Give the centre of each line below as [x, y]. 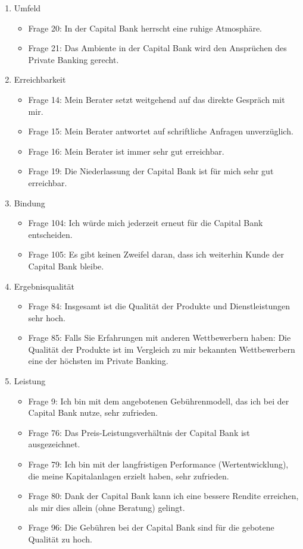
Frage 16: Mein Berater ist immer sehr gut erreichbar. [126, 151]
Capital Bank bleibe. [66, 266]
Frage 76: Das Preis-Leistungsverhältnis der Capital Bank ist [139, 432]
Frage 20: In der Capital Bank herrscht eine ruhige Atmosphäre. [145, 28]
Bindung [29, 203]
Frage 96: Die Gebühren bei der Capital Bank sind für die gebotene [151, 527]
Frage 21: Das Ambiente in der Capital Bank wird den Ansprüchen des [157, 48]
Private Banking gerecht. [74, 59]
